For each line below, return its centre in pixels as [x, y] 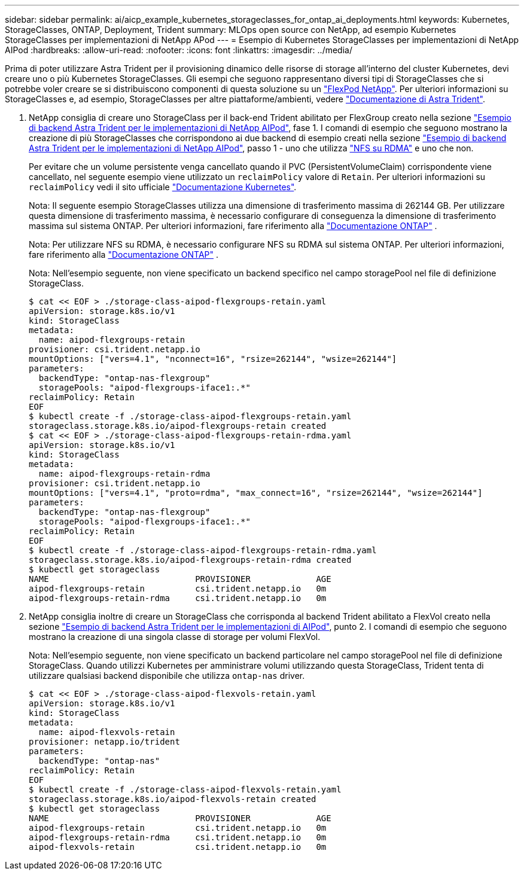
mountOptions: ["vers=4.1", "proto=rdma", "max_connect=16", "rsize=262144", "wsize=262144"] [256, 493]
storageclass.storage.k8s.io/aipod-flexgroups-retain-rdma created [190, 560]
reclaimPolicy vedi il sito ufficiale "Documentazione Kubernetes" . [163, 187]
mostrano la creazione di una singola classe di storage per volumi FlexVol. [175, 637]
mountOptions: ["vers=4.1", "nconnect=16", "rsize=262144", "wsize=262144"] [213, 359]
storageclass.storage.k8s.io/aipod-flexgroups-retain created [178, 426]
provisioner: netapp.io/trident [104, 742]
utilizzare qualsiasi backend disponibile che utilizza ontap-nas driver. [167, 676]
